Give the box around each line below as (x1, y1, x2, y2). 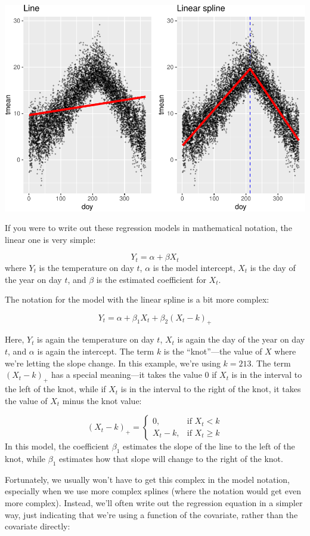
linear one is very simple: (5, 233, 96, 245)
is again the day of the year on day (177, 333, 305, 346)
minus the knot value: (62, 394, 142, 406)
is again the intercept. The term (37, 345, 154, 358)
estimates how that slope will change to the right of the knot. (59, 452, 283, 465)
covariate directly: (5, 520, 70, 532)
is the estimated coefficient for (96, 273, 206, 285)
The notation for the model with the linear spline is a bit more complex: (5, 293, 269, 306)
